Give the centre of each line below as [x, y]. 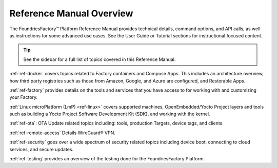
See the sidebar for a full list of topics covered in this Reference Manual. [100, 59]
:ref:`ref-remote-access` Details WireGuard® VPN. [62, 133]
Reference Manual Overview [71, 13]
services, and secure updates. [42, 149]
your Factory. [24, 97]
